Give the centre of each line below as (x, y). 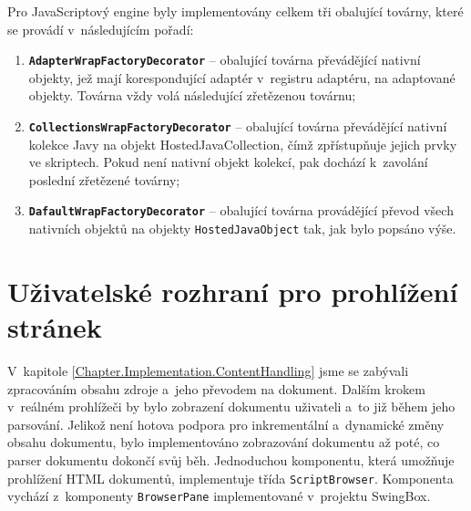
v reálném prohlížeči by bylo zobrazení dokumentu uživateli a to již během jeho (231, 407)
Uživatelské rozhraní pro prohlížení (233, 291)
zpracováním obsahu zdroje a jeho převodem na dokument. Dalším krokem (217, 388)
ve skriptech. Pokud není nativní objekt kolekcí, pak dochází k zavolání (228, 162)
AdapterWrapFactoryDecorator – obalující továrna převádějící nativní (225, 60)
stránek (55, 327)
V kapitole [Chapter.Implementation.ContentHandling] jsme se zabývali (208, 371)
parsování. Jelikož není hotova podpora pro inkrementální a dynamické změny (226, 424)
